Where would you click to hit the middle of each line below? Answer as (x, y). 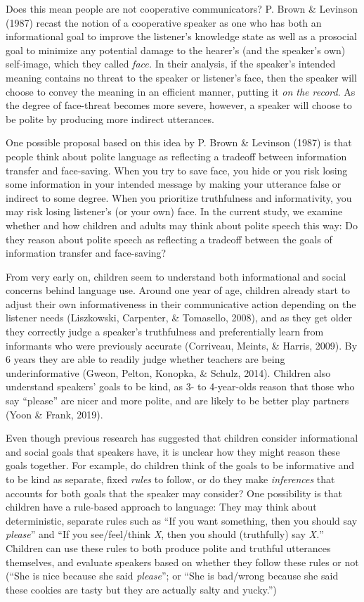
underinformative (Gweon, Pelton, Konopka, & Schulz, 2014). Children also (168, 372)
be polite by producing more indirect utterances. (110, 119)
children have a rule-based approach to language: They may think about (161, 507)
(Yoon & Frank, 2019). (54, 414)
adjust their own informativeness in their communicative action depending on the (181, 303)
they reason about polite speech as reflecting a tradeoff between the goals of (169, 239)
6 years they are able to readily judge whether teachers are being (145, 359)
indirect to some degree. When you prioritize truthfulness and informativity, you (179, 197)
